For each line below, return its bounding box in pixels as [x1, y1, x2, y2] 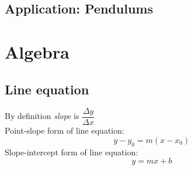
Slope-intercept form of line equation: [5, 145, 138, 158]
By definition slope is [5, 110, 79, 122]
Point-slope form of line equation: [5, 124, 124, 137]
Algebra [5, 39, 69, 63]
